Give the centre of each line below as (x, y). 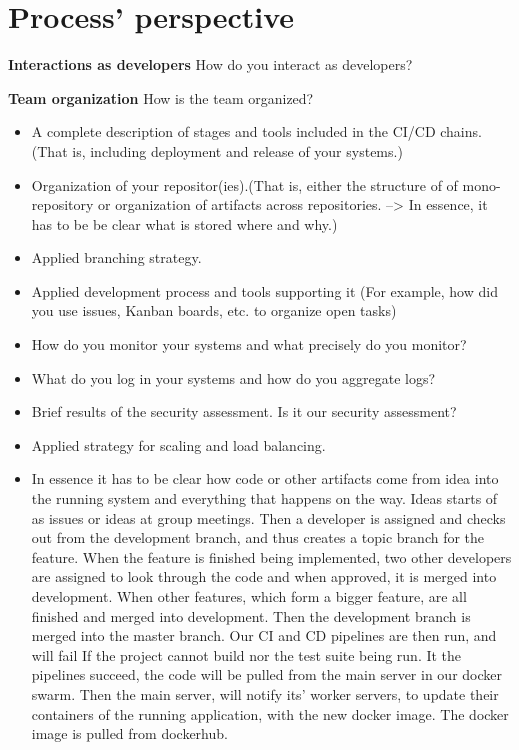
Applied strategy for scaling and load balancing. (178, 444)
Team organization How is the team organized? (161, 97)
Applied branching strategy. (116, 257)
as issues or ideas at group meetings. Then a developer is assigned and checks (268, 517)
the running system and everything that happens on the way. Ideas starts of (264, 498)
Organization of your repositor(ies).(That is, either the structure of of (244, 184)
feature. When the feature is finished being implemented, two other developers (271, 556)
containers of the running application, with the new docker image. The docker (270, 713)
